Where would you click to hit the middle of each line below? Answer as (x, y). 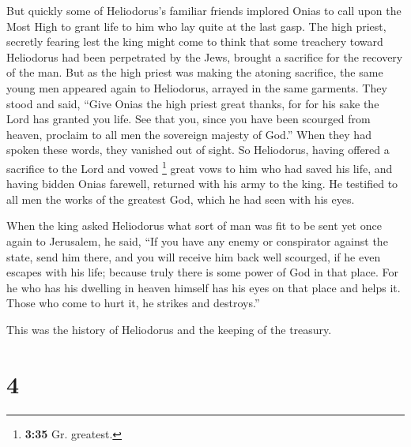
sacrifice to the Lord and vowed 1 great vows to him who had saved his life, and (200, 167)
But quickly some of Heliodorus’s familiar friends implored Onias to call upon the (204, 10)
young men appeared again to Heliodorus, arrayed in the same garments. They (197, 87)
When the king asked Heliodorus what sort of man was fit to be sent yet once (194, 225)
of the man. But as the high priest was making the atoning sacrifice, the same (195, 72)
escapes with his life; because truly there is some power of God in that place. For (202, 272)
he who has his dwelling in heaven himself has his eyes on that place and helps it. (204, 287)
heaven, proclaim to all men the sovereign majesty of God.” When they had (189, 134)
